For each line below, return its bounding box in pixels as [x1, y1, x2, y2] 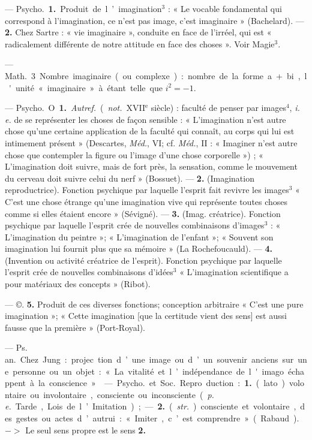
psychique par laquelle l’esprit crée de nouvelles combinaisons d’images [5, 219, 265, 231]
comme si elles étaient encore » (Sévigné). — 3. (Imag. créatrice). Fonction [5, 207, 281, 219]
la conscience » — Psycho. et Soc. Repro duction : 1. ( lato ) [38, 376, 285, 389]
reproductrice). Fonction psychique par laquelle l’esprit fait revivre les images [5, 183, 289, 196]
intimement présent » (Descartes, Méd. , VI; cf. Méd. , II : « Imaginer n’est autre [5, 136, 298, 149]
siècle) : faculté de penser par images [151, 101, 286, 114]
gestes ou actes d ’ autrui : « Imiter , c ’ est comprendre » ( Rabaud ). [16, 412, 299, 424]
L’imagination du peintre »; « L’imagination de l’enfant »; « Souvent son [5, 230, 274, 243]
